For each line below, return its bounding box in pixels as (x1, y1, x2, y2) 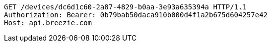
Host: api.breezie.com (4, 19, 92, 27)
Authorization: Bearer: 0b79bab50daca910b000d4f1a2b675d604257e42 (4, 11, 268, 19)
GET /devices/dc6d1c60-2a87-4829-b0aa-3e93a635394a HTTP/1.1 (4, 3, 247, 11)
